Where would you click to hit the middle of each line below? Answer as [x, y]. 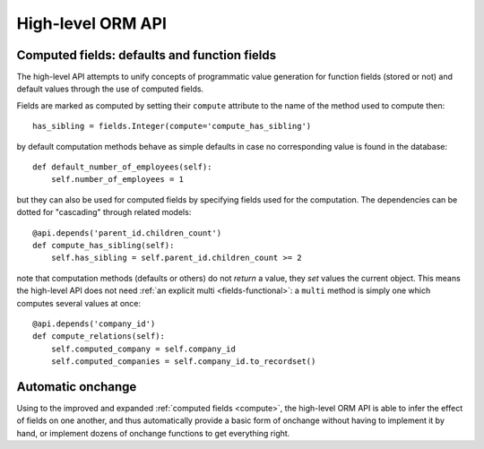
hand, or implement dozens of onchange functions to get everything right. [153, 433]
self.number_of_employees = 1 [117, 180]
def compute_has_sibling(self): [104, 245]
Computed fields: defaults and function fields [147, 55]
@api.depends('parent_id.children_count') [127, 233]
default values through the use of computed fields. [110, 89]
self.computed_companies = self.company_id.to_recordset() [183, 362]
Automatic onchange [77, 387]
